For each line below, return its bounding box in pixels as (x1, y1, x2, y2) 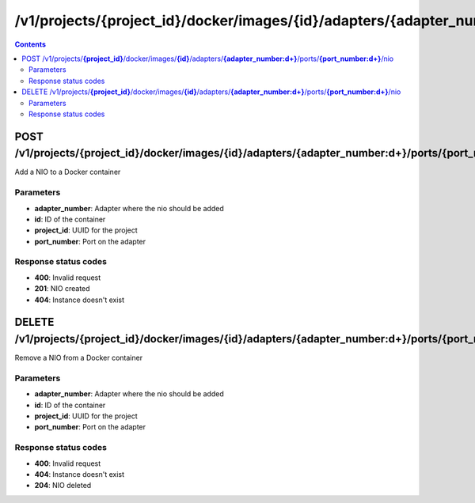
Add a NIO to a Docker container (14, 167, 121, 177)
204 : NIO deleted (34, 481, 92, 490)
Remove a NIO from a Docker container (14, 353, 142, 363)
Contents (14, 40, 47, 49)
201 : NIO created (34, 284, 90, 293)
